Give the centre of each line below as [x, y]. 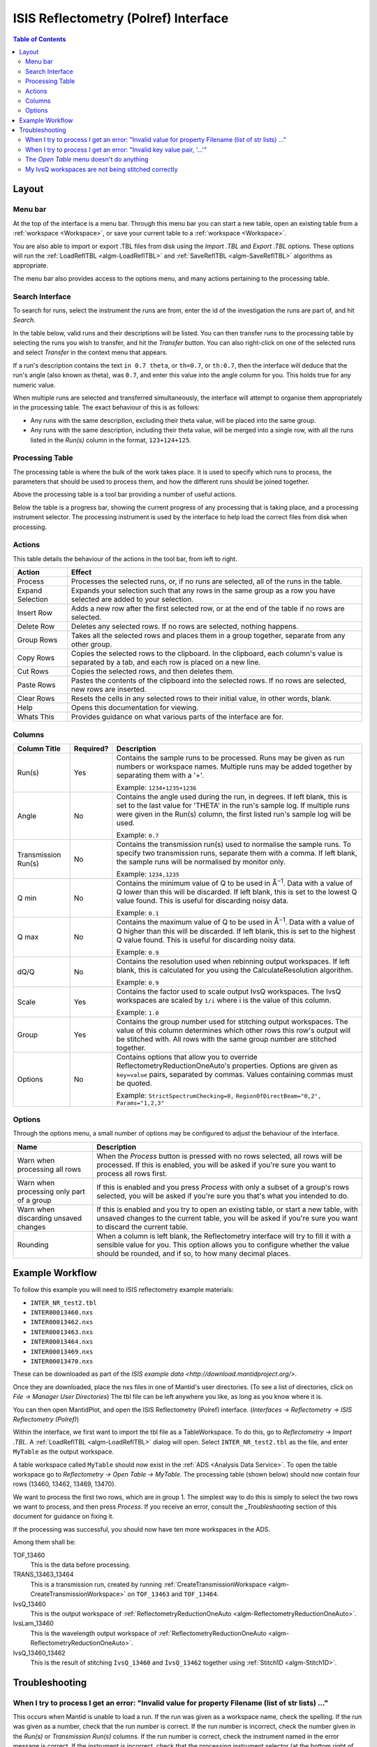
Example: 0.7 [138, 835]
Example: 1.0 [138, 1012]
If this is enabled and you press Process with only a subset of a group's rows [223, 1187]
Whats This [36, 717]
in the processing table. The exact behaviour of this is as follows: [106, 407]
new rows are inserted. [109, 690]
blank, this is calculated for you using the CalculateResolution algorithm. [235, 970]
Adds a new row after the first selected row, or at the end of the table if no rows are [208, 609]
